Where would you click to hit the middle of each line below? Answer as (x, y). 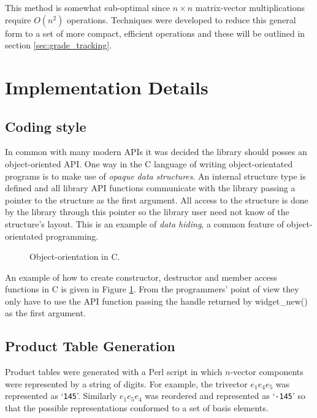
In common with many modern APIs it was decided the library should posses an (156, 152)
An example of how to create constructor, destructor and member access (141, 277)
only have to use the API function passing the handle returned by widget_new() (156, 301)
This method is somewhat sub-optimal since (88, 7)
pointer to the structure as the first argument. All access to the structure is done (157, 199)
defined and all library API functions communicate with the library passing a (150, 188)
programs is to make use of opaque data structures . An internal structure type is (155, 176)
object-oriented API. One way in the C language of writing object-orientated (149, 163)
